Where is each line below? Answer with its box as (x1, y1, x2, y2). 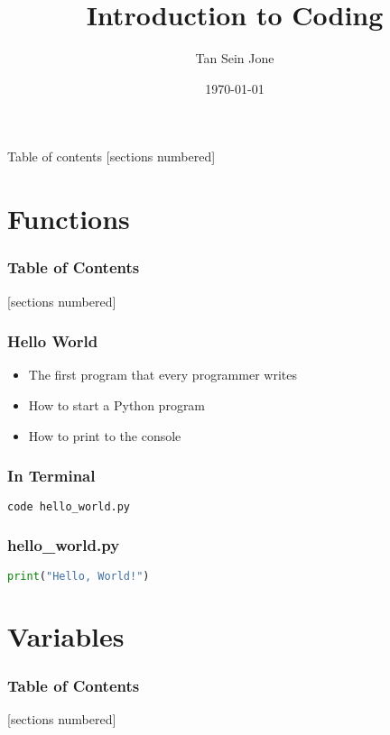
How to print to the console (28, 426, 181, 445)
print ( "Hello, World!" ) (7, 570, 150, 583)
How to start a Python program (28, 395, 206, 414)
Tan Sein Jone (195, 49, 274, 68)
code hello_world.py (7, 501, 131, 514)
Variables (7, 618, 125, 655)
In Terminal (7, 464, 96, 487)
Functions (7, 200, 130, 237)
